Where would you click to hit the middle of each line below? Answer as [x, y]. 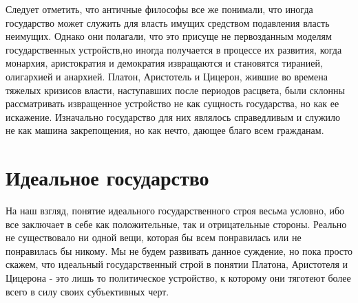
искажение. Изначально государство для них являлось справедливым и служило [173, 116]
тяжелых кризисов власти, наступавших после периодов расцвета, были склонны [175, 90]
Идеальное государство [107, 178]
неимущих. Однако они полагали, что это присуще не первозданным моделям [169, 36]
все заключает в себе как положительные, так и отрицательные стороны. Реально [176, 224]
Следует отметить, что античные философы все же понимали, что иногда [159, 9]
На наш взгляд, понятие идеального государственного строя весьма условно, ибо [175, 211]
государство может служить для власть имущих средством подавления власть [168, 22]
